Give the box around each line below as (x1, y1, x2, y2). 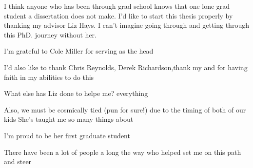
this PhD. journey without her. (4, 29, 97, 39)
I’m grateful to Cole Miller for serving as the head (4, 46, 154, 56)
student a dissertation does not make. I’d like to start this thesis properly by (4, 10, 233, 20)
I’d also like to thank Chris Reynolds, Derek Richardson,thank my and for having (4, 62, 248, 72)
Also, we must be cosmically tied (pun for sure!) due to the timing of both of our (4, 104, 246, 114)
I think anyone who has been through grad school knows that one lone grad (4, 1, 230, 11)
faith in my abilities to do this (4, 72, 94, 82)
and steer (4, 156, 32, 167)
